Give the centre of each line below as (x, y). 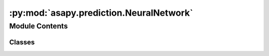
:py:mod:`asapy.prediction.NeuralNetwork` (101, 13)
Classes (22, 42)
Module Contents (39, 26)
